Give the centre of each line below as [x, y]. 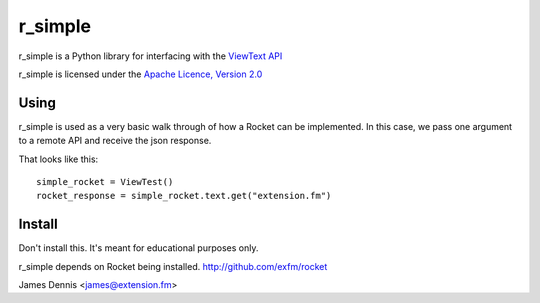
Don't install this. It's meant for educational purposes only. [138, 248]
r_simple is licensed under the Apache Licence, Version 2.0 [140, 74]
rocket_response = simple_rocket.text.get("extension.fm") [184, 196]
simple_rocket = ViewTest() [105, 182]
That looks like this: [58, 159]
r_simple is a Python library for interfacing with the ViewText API [150, 56]
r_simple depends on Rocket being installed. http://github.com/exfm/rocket [173, 266]
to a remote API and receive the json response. [115, 141]
